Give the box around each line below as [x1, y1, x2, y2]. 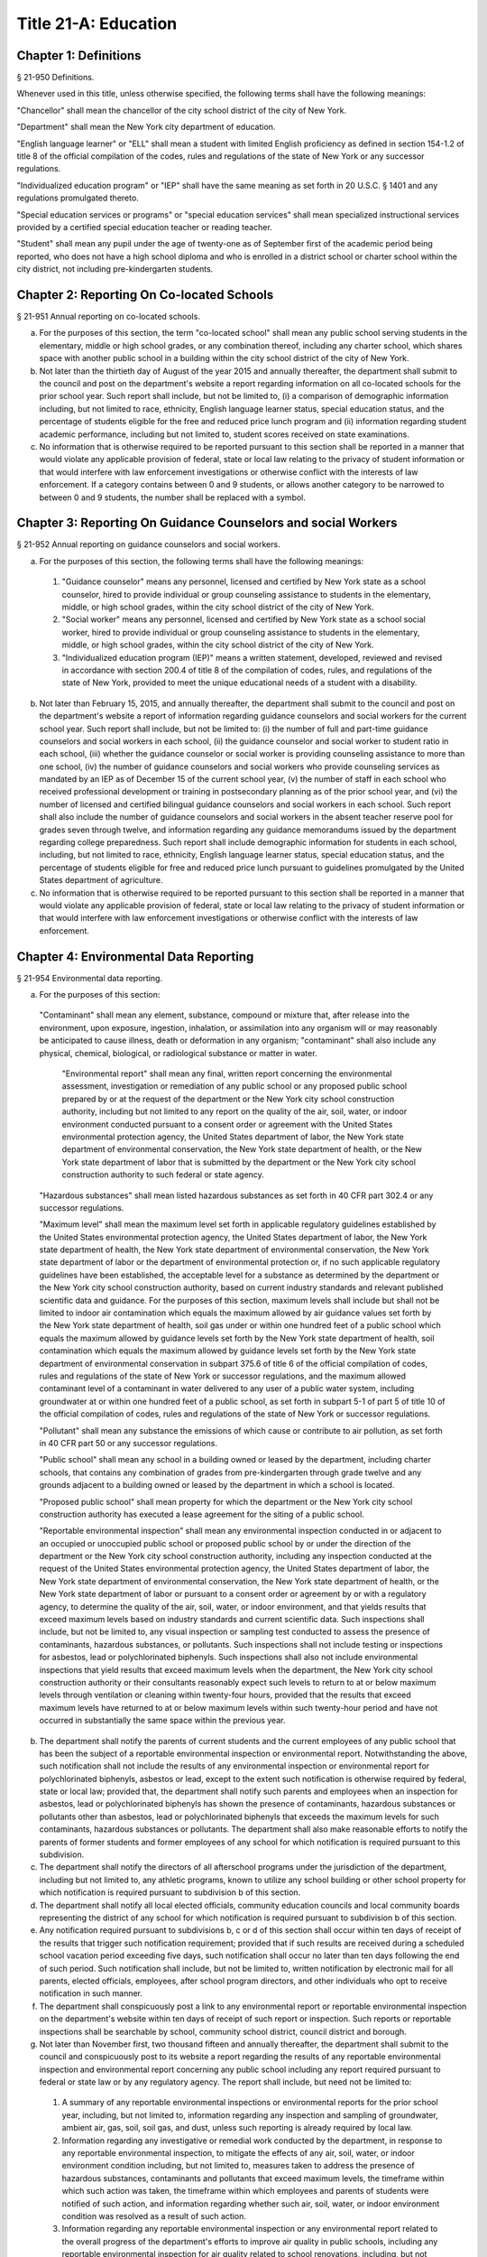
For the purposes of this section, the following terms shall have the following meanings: [39, 555, 364, 566]
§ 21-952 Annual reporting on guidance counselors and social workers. [16, 539, 280, 550]
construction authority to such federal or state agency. [61, 1169, 265, 1180]
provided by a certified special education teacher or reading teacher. [16, 221, 272, 232]
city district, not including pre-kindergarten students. [16, 264, 214, 274]
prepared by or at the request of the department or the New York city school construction [61, 1093, 395, 1104]
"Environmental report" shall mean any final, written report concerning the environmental [61, 1068, 392, 1079]
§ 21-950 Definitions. [16, 72, 95, 83]
